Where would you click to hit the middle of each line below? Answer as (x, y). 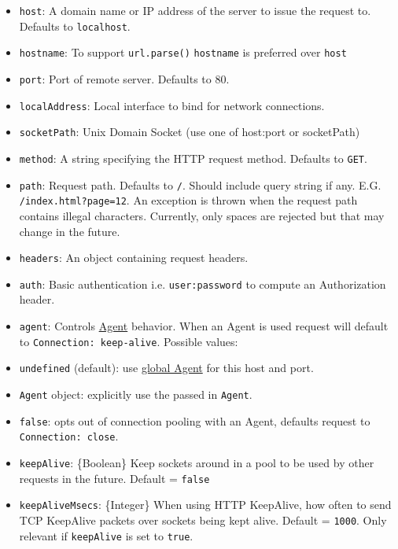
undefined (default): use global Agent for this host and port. (166, 368)
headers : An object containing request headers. (134, 258)
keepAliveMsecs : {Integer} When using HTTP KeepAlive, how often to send (205, 505)
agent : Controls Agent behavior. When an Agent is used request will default (204, 326)
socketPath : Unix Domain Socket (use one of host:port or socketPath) (190, 132)
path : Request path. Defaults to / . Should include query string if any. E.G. (200, 184)
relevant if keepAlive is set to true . (106, 535)
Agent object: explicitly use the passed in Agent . (136, 394)
